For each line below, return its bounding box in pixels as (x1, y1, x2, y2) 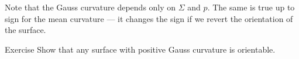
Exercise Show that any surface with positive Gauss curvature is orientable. (5, 43, 276, 55)
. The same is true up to (207, 1, 295, 13)
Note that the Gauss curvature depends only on (5, 1, 176, 13)
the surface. (5, 24, 46, 36)
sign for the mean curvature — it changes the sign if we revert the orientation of (5, 12, 293, 24)
